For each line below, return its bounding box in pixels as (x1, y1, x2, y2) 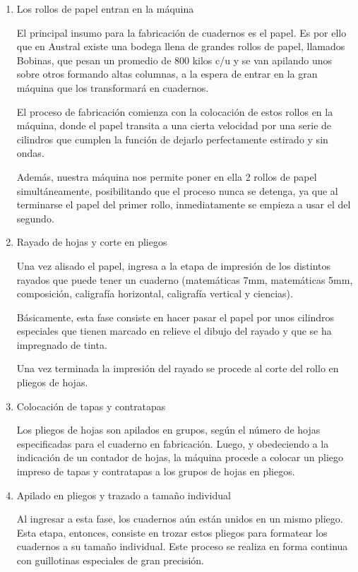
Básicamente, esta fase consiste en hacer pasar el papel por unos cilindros (16, 309, 335, 324)
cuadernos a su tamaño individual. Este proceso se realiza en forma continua (16, 539, 348, 554)
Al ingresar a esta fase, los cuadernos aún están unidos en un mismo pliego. (16, 511, 343, 526)
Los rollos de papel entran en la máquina (16, 1, 194, 16)
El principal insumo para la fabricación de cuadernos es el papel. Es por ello (16, 25, 347, 40)
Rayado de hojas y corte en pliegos (16, 234, 167, 249)
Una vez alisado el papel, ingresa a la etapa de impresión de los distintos (16, 258, 331, 273)
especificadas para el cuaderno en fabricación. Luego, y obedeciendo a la (16, 436, 329, 451)
